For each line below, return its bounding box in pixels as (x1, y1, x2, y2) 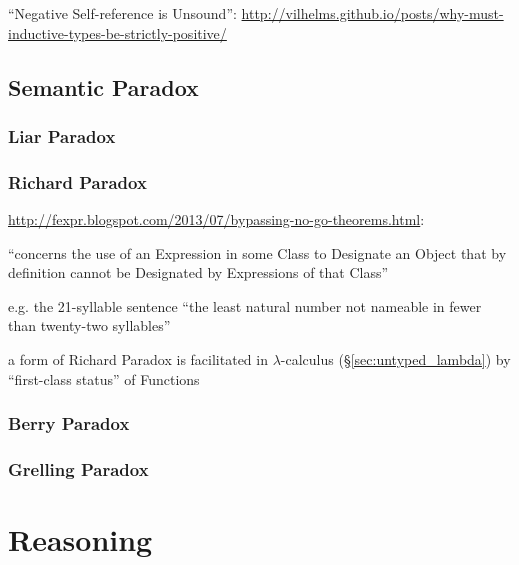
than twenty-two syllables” (8, 315, 171, 336)
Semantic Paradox (8, 71, 199, 102)
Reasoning (8, 519, 153, 560)
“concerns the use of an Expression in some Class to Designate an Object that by (8, 242, 507, 263)
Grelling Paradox (8, 456, 149, 481)
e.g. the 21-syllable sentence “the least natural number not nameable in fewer (8, 295, 482, 316)
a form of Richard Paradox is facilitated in (8, 349, 268, 369)
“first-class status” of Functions (8, 368, 200, 389)
